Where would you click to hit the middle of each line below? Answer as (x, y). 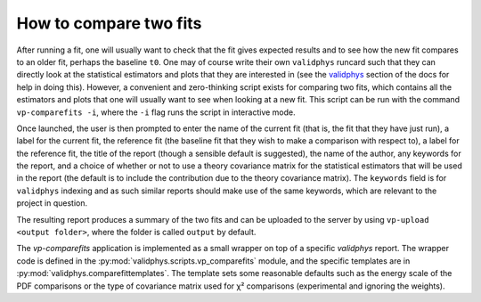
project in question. (52, 203)
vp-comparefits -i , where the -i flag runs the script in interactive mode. (156, 112)
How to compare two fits (109, 23)
